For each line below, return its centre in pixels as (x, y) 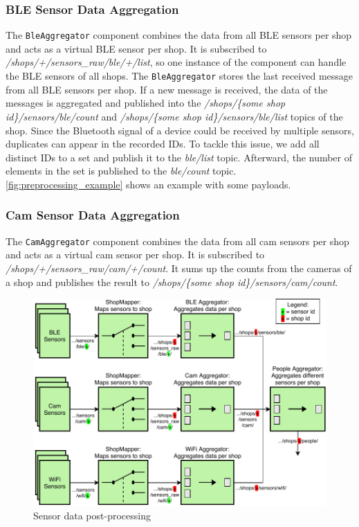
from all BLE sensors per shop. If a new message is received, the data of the (167, 89)
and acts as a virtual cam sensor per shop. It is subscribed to (135, 254)
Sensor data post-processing (92, 516)
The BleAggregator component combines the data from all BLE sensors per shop (179, 35)
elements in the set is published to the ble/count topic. (121, 171)
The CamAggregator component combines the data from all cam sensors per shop (177, 241)
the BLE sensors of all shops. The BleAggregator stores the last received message (179, 76)
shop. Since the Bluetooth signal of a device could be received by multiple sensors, (180, 130)
